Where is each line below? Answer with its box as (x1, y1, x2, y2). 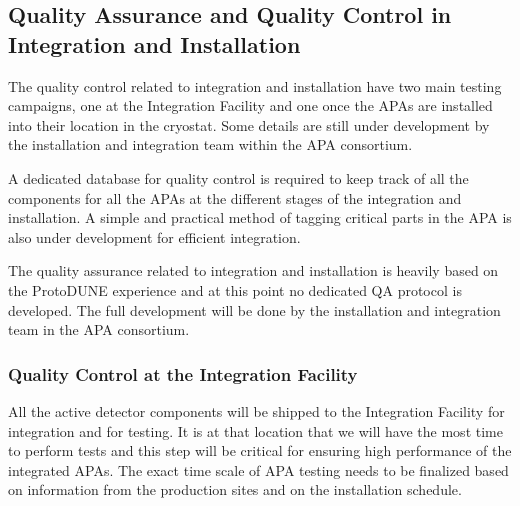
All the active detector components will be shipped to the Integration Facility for (8, 400, 505, 421)
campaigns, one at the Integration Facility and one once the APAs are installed (8, 95, 493, 116)
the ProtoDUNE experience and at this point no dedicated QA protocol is (8, 279, 462, 300)
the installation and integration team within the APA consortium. (8, 134, 413, 155)
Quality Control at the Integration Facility (8, 361, 358, 386)
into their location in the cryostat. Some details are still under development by (8, 114, 490, 135)
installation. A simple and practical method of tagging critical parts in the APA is (8, 207, 512, 228)
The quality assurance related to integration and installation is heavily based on (8, 260, 499, 281)
